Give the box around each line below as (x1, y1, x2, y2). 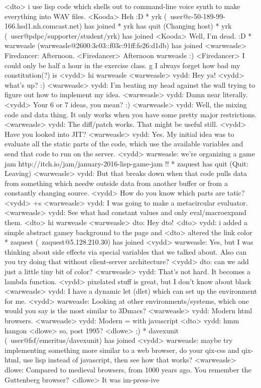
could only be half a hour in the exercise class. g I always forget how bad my (5, 60, 240, 70)
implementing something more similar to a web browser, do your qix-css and (5, 344, 239, 355)
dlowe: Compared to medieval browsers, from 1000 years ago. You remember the (5, 364, 251, 374)
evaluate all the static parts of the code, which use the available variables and (5, 138, 243, 149)
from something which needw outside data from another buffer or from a (5, 177, 228, 188)
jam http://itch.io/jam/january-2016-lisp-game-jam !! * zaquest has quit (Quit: (5, 158, 248, 168)
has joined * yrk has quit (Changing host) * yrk (84, 21, 232, 31)
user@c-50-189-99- (170, 11, 225, 21)
